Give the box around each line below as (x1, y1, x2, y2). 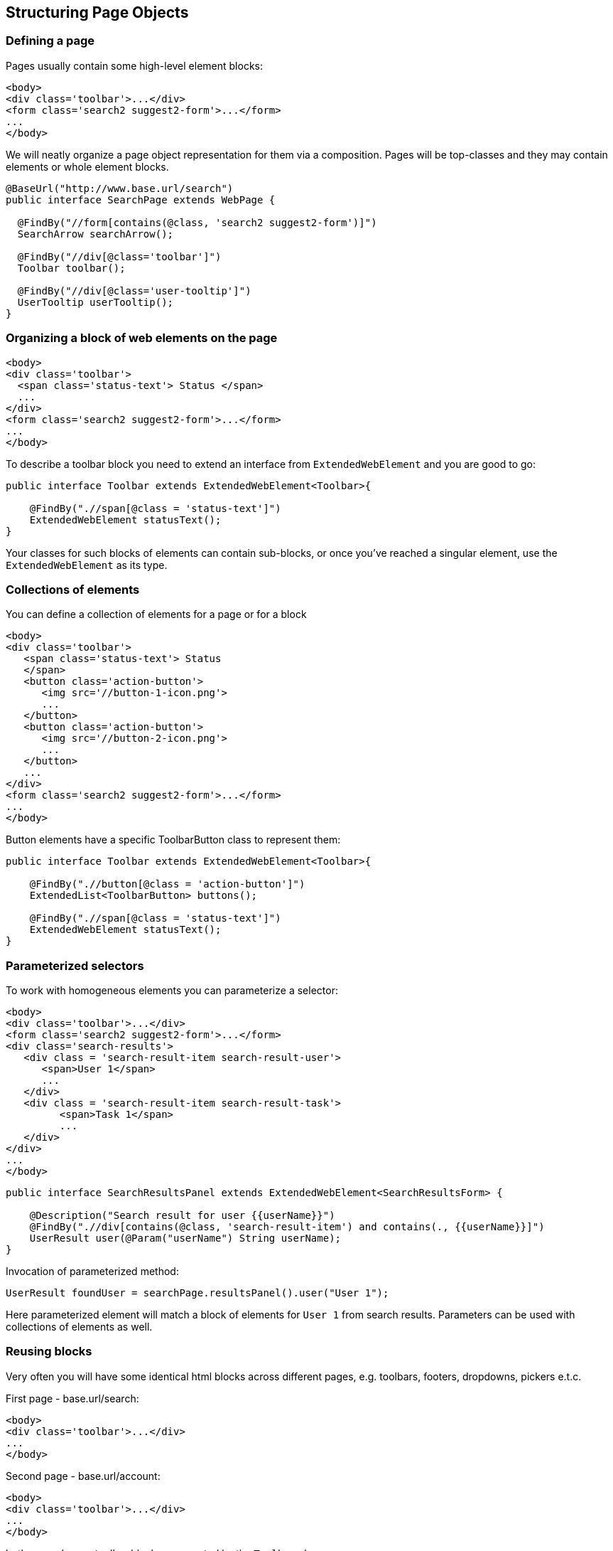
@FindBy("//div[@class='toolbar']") (17, 250, 222, 262)
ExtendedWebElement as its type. (6, 558, 168, 571)
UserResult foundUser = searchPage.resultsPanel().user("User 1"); (6, 1287, 389, 1299)
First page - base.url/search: (6, 1392, 139, 1405)
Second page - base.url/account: (6, 1469, 161, 1482)
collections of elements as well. (6, 1321, 153, 1333)
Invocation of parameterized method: (6, 1265, 179, 1278)
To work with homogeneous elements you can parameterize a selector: (6, 984, 338, 997)
